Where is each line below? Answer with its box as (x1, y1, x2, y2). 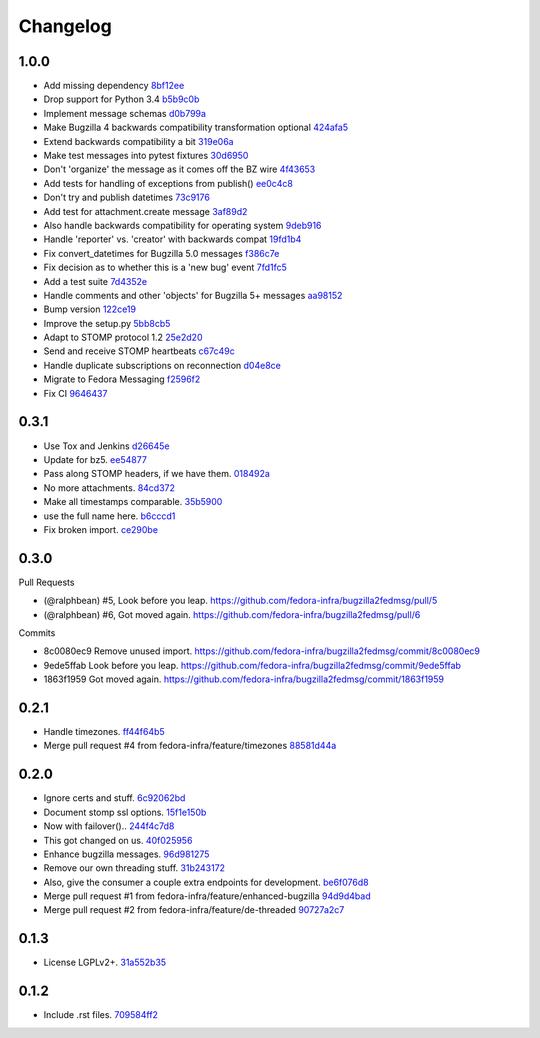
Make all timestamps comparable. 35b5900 (43, 496, 223, 508)
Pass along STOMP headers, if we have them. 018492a (43, 468, 270, 480)
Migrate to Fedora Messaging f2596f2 (43, 373, 201, 385)
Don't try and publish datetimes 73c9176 (43, 191, 210, 204)
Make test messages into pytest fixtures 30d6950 (43, 150, 249, 162)
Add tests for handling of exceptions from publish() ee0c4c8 (43, 177, 294, 189)
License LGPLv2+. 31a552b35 (43, 956, 167, 969)
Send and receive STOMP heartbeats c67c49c (43, 345, 235, 357)
